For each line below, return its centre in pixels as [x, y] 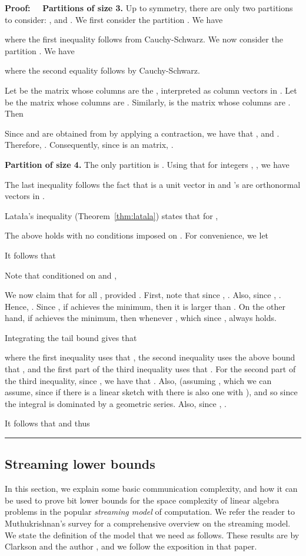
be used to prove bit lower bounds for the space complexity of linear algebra [142, 500]
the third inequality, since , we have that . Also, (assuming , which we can [138, 380]
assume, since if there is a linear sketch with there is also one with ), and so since [151, 392]
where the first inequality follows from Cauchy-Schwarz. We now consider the [144, 39]
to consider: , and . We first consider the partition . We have [114, 19]
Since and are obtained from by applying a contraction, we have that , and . [142, 133]
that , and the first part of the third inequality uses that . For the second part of [150, 369]
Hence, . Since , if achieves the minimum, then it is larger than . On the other [145, 306]
